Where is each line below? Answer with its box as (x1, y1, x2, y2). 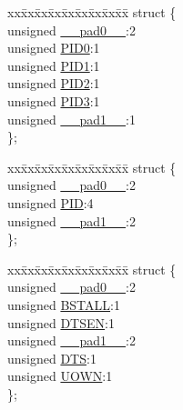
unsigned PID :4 (7, 193, 94, 212)
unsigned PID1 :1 (7, 55, 100, 75)
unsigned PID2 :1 (7, 74, 100, 93)
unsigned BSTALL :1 (7, 295, 120, 314)
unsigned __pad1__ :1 (7, 109, 136, 128)
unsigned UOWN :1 (7, 366, 113, 385)
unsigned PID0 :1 (7, 38, 100, 57)
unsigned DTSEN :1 (7, 313, 115, 332)
